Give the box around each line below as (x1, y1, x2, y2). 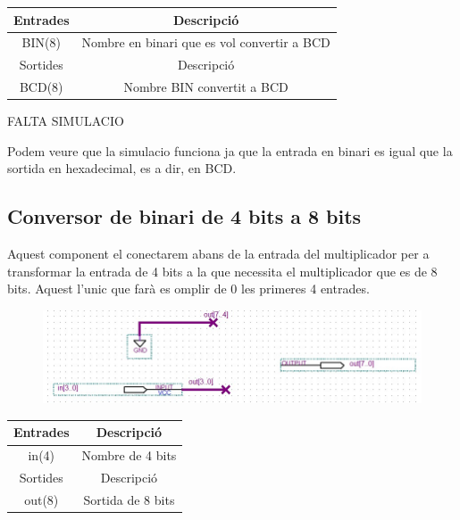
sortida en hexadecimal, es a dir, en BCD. (7, 159, 237, 177)
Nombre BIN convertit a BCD (123, 78, 289, 96)
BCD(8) (19, 78, 63, 96)
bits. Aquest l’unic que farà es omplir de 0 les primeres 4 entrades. (7, 279, 370, 298)
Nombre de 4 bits (81, 446, 177, 465)
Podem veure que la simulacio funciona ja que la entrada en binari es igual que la (7, 141, 453, 160)
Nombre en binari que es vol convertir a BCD (81, 33, 330, 52)
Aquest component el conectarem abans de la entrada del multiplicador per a (7, 244, 430, 263)
